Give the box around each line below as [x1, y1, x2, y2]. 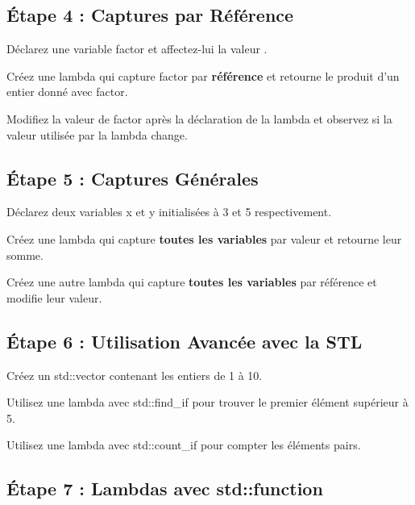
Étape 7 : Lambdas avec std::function [6, 476, 323, 501]
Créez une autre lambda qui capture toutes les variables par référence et [6, 273, 377, 290]
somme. [6, 246, 44, 263]
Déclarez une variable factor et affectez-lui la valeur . [6, 40, 268, 57]
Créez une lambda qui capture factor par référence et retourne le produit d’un [6, 67, 400, 84]
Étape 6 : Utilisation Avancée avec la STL [6, 328, 363, 353]
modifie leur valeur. [6, 289, 102, 306]
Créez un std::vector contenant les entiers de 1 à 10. [6, 366, 263, 383]
